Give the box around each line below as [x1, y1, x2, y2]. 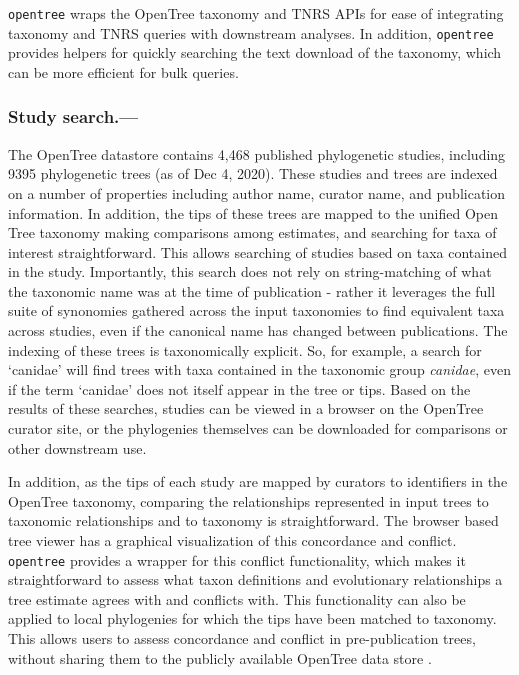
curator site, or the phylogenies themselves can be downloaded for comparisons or [8, 418, 508, 439]
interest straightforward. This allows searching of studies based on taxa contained [8, 241, 507, 262]
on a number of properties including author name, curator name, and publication [8, 182, 505, 203]
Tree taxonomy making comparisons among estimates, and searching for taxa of [8, 222, 497, 243]
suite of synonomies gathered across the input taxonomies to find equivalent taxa [8, 300, 505, 321]
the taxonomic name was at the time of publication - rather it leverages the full [8, 280, 496, 301]
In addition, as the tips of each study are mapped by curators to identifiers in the [8, 471, 508, 492]
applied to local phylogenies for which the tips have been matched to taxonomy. [8, 608, 497, 629]
